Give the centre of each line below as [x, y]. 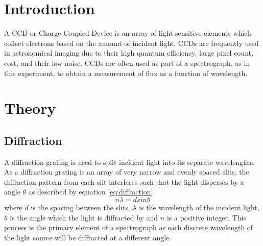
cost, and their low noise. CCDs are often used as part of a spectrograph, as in [127, 63]
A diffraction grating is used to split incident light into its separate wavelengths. [129, 162]
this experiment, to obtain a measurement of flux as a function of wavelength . [126, 73]
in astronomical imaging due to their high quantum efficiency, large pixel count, [129, 53]
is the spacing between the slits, [80, 207]
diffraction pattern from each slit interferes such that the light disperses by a [124, 181]
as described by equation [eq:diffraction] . [92, 192]
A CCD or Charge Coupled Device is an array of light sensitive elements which [128, 33]
